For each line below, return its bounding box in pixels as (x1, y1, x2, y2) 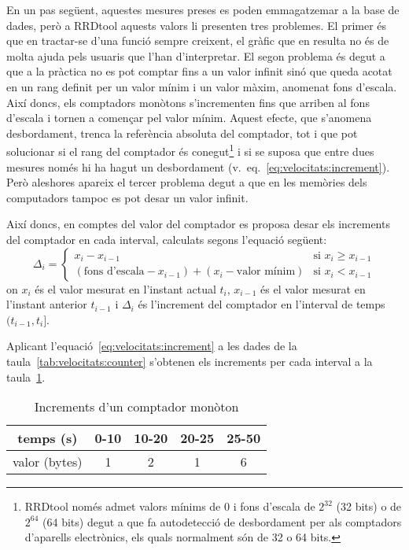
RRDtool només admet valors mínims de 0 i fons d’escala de (24, 498, 315, 515)
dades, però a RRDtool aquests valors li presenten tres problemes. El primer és (6, 17, 387, 33)
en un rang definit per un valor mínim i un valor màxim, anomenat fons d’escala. (6, 78, 397, 94)
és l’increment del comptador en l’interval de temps (138, 296, 385, 312)
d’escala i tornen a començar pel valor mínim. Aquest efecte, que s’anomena (6, 109, 372, 126)
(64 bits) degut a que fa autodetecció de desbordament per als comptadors (42, 513, 402, 530)
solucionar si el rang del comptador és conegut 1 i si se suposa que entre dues (6, 141, 374, 159)
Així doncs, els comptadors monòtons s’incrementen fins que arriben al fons (6, 94, 370, 110)
